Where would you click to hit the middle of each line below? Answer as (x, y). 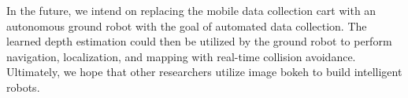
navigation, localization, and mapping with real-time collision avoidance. (181, 56)
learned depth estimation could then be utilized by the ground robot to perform (199, 41)
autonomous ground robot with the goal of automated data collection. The (187, 25)
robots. (23, 87)
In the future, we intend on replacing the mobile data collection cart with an (191, 10)
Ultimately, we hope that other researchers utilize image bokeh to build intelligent (204, 72)
